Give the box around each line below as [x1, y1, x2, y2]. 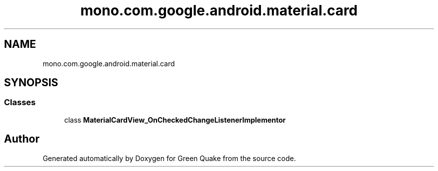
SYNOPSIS [4, 76, 58, 89]
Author [4, 133, 39, 146]
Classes [4, 97, 36, 108]
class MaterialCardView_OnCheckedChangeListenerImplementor [64, 115, 286, 124]
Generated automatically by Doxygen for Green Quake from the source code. [42, 154, 296, 163]
